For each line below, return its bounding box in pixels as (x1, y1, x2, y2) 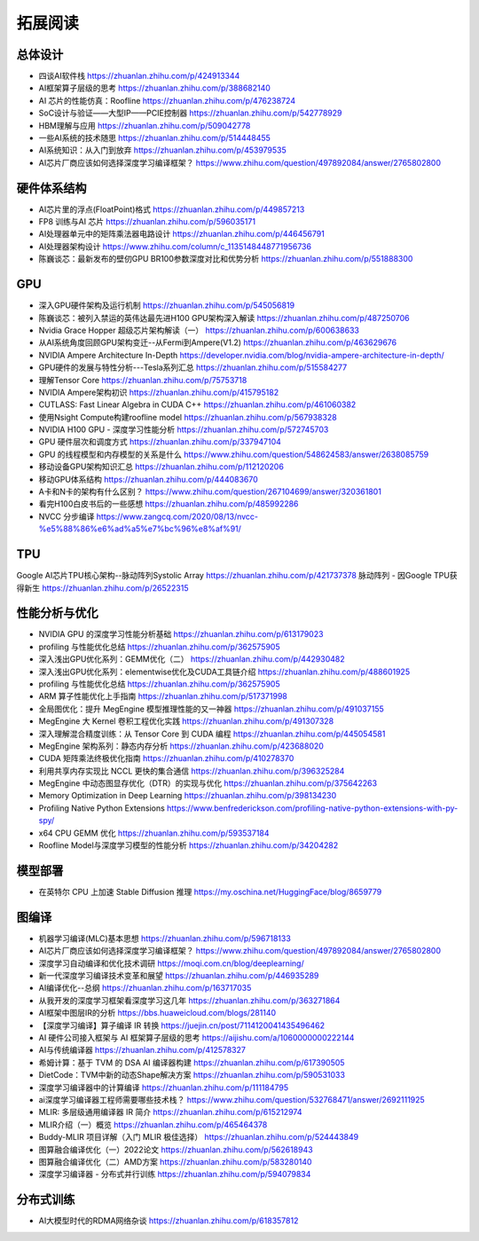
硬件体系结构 (16, 180, 87, 195)
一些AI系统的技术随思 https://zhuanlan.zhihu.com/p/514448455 (38, 133, 271, 144)
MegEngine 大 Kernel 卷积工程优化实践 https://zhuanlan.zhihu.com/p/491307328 (38, 716, 334, 727)
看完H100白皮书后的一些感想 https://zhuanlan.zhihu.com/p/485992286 (38, 499, 299, 509)
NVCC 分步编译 (38, 511, 95, 522)
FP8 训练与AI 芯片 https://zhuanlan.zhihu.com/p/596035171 (38, 216, 256, 227)
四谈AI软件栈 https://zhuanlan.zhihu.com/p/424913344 (38, 71, 240, 82)
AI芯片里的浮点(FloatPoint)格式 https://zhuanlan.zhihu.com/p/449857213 (38, 204, 305, 215)
